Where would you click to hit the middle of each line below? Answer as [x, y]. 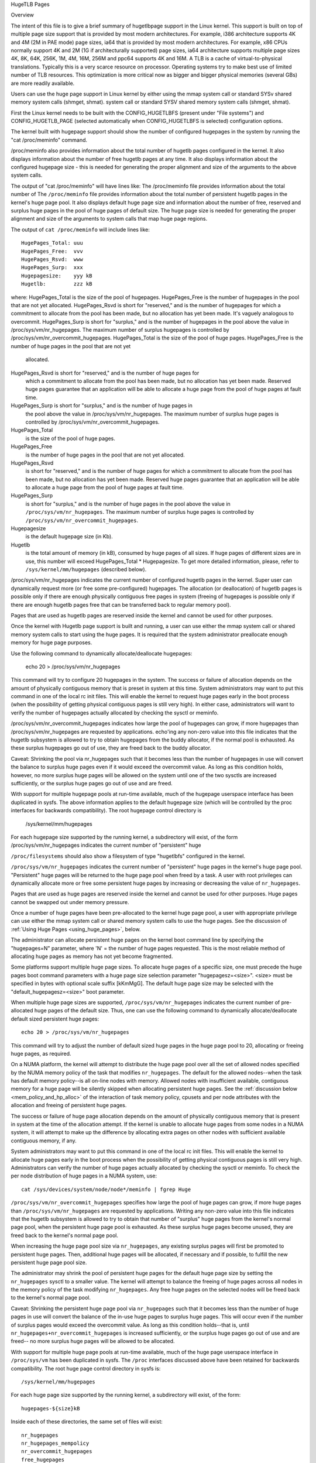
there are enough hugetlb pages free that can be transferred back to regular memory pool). [121, 605]
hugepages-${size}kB [51, 1408]
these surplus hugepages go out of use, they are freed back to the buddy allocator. [111, 748]
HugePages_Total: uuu [52, 243]
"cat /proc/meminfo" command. [49, 140]
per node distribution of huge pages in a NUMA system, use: [84, 1176]
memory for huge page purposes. [51, 643]
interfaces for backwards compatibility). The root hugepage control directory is [106, 811]
